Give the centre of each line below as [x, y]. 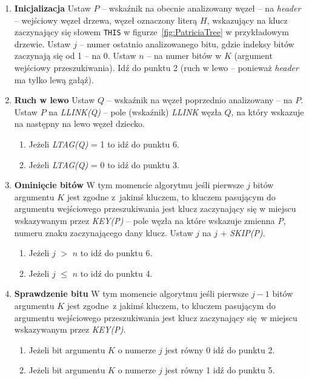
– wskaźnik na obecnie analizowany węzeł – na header [201, 8]
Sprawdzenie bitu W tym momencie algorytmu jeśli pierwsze [131, 293]
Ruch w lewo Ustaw [55, 100]
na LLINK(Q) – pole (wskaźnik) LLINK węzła [135, 111]
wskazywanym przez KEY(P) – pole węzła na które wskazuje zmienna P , [150, 220]
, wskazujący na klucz [247, 20]
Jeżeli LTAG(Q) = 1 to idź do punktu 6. [104, 144]
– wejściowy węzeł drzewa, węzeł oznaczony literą [106, 20]
